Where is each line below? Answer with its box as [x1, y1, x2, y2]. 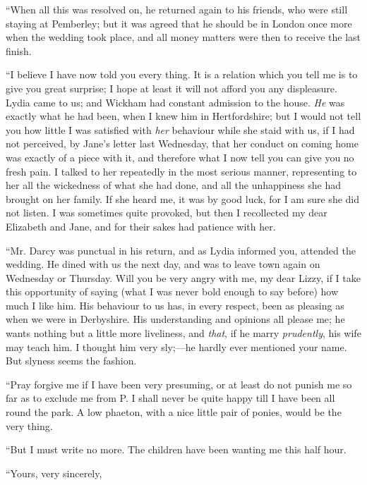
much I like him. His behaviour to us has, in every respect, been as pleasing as [6, 297, 344, 312]
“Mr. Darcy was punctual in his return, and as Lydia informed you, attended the [6, 242, 356, 257]
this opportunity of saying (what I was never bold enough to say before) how [6, 284, 339, 299]
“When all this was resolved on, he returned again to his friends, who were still [6, 2, 348, 16]
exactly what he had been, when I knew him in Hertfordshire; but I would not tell [6, 109, 361, 123]
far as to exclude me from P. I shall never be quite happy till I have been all [6, 391, 335, 405]
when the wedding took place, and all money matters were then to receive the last [6, 30, 361, 44]
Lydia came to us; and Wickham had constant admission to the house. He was [6, 94, 345, 109]
